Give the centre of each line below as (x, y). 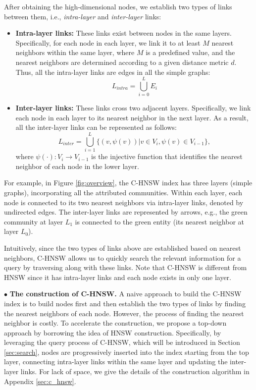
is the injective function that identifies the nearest (167, 156)
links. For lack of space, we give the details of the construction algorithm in (135, 371)
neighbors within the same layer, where (75, 52)
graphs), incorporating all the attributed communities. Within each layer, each (123, 192)
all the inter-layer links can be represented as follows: (96, 127)
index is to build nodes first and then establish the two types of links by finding (125, 303)
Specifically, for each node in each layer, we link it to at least (108, 42)
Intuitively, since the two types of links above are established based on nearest (123, 248)
